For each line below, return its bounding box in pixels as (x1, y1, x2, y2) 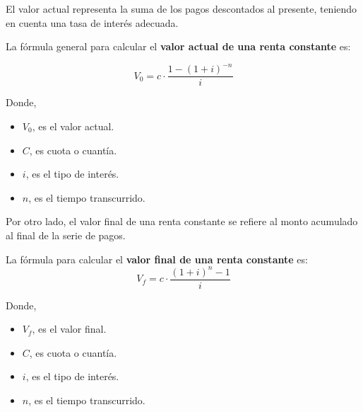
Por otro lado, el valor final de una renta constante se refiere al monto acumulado (6, 214, 358, 229)
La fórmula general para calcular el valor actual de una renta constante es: (6, 39, 351, 54)
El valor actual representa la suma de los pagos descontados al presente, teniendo (6, 1, 357, 16)
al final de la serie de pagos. (6, 227, 126, 242)
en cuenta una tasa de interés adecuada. (6, 15, 179, 30)
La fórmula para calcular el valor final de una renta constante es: (6, 251, 308, 266)
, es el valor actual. (32, 118, 114, 133)
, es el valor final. (32, 321, 107, 336)
